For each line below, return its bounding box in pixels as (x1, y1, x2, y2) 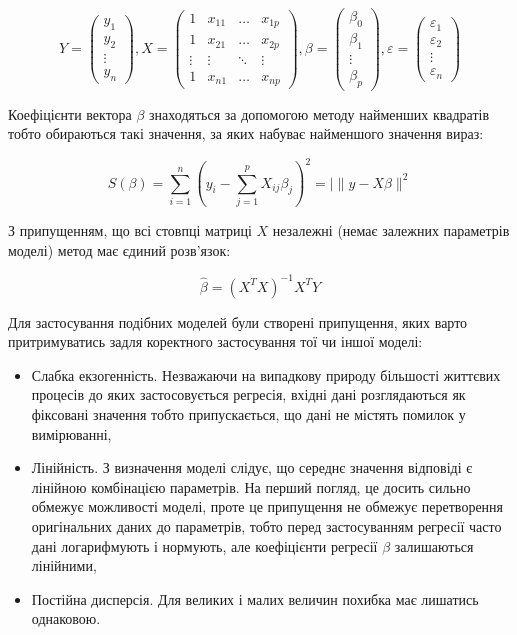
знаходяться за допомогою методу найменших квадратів (149, 103, 490, 124)
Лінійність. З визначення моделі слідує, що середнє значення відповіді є (31, 457, 473, 478)
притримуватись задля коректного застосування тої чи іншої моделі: (8, 331, 423, 352)
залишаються (394, 535, 474, 556)
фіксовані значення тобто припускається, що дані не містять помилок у (31, 404, 466, 425)
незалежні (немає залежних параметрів (272, 220, 510, 240)
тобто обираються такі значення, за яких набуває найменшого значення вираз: (8, 123, 484, 144)
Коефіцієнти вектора (8, 103, 132, 124)
